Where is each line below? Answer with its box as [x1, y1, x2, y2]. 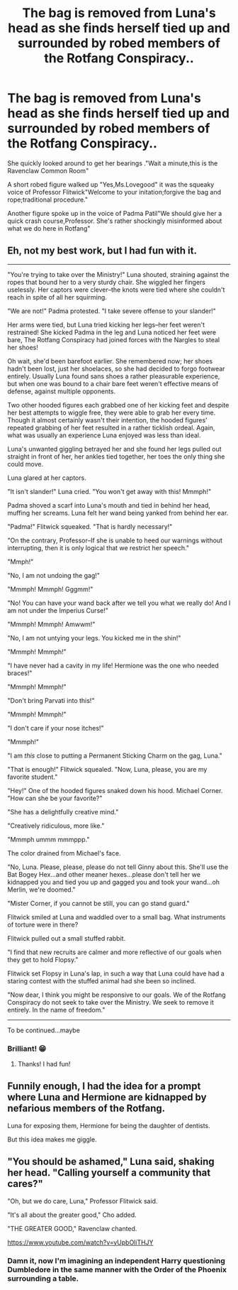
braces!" [7, 669, 33, 677]
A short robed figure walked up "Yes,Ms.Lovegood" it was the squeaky [7, 180, 215, 189]
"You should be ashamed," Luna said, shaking [7, 1156, 215, 1168]
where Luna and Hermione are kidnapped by [7, 1091, 207, 1103]
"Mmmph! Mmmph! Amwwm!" [7, 620, 96, 628]
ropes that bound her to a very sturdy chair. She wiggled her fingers [7, 278, 206, 286]
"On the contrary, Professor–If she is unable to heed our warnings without [7, 536, 223, 545]
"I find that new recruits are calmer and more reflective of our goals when [7, 948, 222, 956]
